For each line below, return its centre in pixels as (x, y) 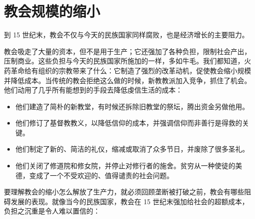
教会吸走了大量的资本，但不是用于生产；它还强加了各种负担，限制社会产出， (127, 51)
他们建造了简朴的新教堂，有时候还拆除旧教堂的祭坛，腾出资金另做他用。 (132, 106)
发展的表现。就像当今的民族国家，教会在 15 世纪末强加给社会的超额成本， (130, 201)
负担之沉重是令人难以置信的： (52, 211)
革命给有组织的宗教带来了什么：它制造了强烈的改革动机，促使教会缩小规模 (131, 70)
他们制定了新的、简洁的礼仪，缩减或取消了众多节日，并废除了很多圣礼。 (132, 149)
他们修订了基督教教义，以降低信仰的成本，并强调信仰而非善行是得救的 (129, 123)
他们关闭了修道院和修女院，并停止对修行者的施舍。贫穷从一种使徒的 (125, 166)
